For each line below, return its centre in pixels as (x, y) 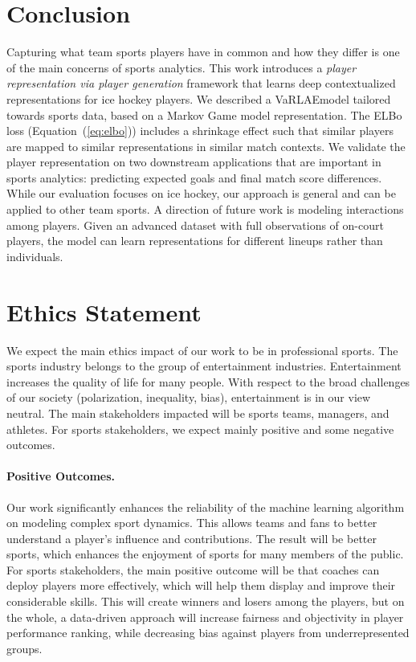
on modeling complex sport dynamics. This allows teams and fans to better (192, 523)
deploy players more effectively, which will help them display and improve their (201, 585)
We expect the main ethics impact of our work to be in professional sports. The (202, 350)
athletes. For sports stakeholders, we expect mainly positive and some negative (200, 429)
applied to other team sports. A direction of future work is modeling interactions (205, 209)
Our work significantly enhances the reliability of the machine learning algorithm (206, 507)
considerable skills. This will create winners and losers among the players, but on (206, 601)
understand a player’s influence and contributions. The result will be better (192, 538)
